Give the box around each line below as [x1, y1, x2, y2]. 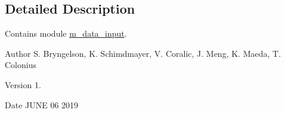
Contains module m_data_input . [5, 27, 127, 40]
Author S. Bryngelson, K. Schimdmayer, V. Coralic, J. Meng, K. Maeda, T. [5, 47, 281, 59]
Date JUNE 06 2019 [5, 98, 79, 111]
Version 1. [5, 78, 41, 91]
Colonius [5, 59, 36, 71]
